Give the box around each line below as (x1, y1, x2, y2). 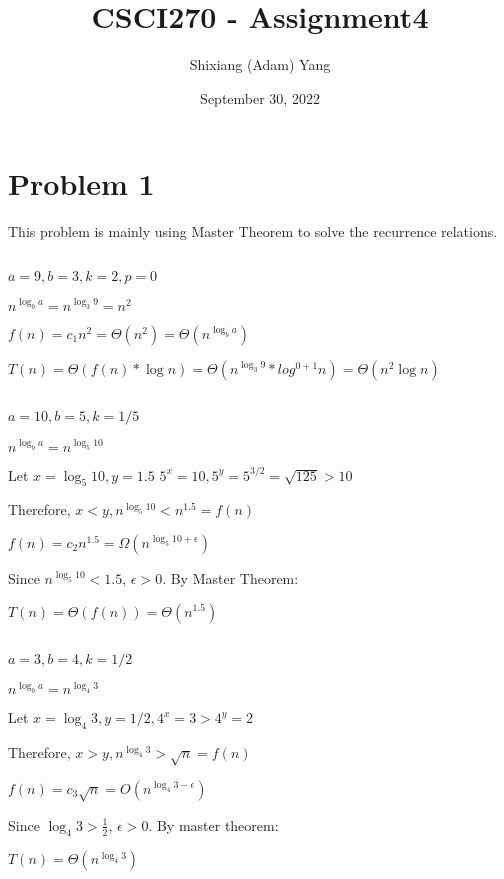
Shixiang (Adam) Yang (189, 54, 331, 75)
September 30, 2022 (200, 87, 320, 108)
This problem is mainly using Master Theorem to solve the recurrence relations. (8, 221, 498, 242)
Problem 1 (8, 163, 155, 204)
